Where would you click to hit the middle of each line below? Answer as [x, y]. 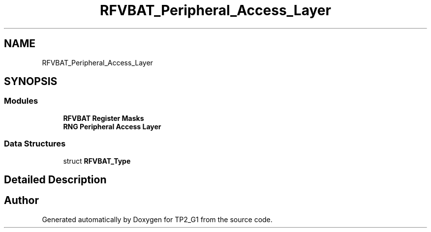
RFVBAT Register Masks [104, 118]
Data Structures [35, 144]
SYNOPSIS [31, 82]
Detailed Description [55, 179]
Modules [21, 101]
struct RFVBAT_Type [97, 161]
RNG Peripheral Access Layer [112, 126]
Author [21, 201]
